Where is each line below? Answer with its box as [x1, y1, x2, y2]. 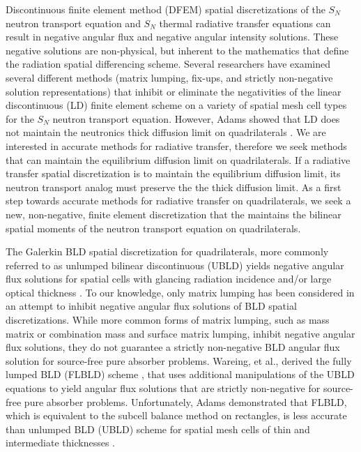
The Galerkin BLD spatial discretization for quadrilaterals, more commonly [6, 244, 329, 259]
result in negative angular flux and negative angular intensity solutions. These [6, 29, 339, 44]
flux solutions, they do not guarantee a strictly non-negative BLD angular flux [6, 340, 340, 354]
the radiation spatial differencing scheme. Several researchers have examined [6, 56, 331, 71]
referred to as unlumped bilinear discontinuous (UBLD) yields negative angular [6, 257, 344, 272]
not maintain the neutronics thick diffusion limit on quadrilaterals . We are [6, 125, 326, 140]
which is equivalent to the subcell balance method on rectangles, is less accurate [6, 408, 347, 423]
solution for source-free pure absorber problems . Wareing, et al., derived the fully [6, 353, 352, 368]
